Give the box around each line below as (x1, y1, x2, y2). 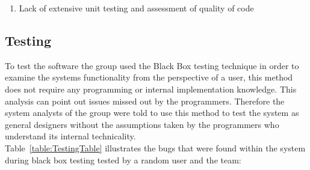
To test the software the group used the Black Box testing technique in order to (5, 59, 299, 71)
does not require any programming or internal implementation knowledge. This (5, 82, 297, 95)
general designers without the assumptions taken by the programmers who (5, 118, 279, 130)
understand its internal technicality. (5, 130, 136, 142)
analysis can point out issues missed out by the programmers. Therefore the (5, 94, 285, 107)
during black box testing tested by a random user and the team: (5, 153, 241, 166)
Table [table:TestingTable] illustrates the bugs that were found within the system (5, 141, 306, 154)
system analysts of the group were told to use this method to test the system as (5, 106, 299, 119)
